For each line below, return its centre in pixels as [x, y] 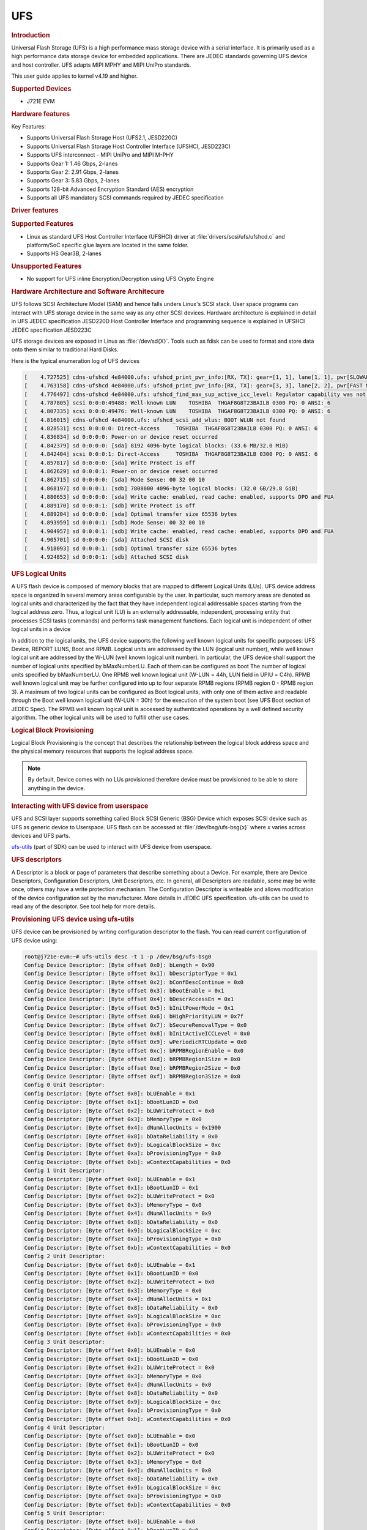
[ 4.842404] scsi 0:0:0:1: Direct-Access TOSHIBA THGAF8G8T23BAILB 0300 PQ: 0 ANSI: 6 [171, 454]
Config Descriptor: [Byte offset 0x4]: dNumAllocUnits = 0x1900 [123, 1128]
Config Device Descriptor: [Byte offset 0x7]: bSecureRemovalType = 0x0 [135, 1025]
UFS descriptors [37, 860]
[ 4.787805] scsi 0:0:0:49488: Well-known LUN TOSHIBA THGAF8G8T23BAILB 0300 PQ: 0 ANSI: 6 [177, 403]
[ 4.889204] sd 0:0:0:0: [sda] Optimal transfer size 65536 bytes [131, 514]
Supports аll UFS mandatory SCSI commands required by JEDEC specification [125, 198]
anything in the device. [57, 788]
